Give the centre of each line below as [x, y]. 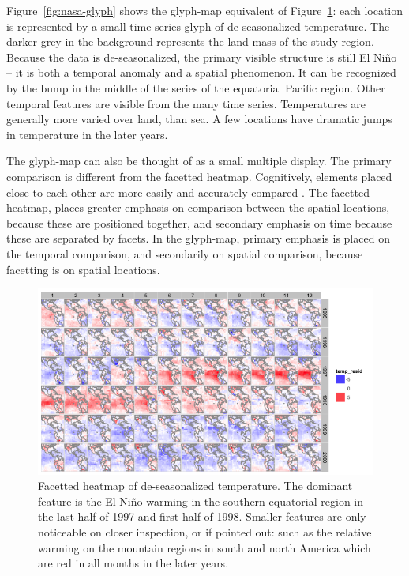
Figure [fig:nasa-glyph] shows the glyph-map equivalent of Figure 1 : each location [205, 10]
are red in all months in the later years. [133, 563]
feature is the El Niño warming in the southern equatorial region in [201, 501]
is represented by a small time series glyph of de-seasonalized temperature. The [198, 26]
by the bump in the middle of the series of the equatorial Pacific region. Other [196, 87]
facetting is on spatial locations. [83, 269]
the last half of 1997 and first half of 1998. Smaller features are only [202, 516]
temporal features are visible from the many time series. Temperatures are [186, 103]
